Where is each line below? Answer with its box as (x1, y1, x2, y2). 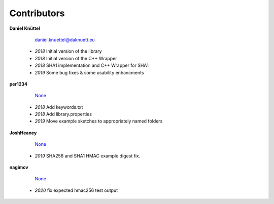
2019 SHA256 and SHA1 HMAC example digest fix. (35, 152, 141, 159)
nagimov (9, 165, 28, 171)
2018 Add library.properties (35, 111, 92, 117)
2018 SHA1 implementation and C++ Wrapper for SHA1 (35, 62, 149, 68)
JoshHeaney (9, 130, 37, 136)
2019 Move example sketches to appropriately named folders (35, 118, 163, 124)
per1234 (9, 81, 28, 87)
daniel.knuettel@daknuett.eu (35, 36, 95, 43)
